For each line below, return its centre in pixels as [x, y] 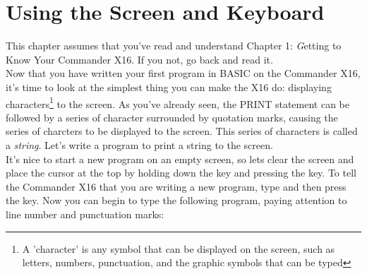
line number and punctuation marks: [85, 214]
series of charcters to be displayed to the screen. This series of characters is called [182, 131]
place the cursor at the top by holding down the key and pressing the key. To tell [181, 173]
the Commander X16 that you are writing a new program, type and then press [176, 186]
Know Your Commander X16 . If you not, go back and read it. [139, 59]
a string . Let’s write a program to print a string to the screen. [139, 144]
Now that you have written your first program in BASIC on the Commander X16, [183, 73]
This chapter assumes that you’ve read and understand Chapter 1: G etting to [174, 46]
